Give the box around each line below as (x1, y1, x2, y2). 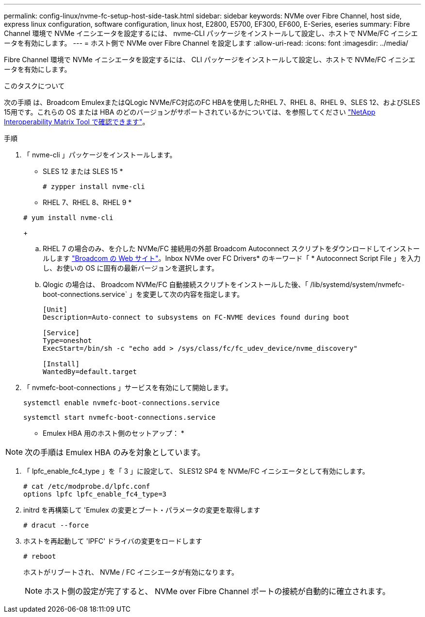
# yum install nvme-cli (23, 214, 114, 222)
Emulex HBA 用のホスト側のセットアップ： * (43, 429, 184, 437)
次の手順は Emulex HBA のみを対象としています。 (25, 447, 205, 457)
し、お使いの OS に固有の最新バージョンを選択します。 (43, 264, 218, 272)
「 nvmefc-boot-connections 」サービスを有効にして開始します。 (23, 383, 232, 392)
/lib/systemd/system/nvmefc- (310, 280, 405, 289)
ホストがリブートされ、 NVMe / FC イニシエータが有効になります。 (23, 568, 239, 576)
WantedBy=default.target (43, 368, 137, 376)
